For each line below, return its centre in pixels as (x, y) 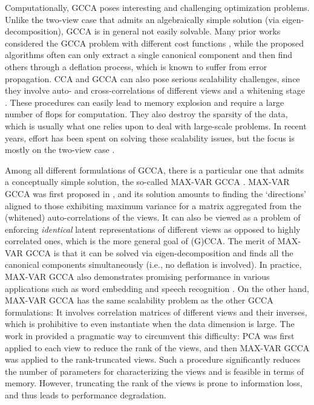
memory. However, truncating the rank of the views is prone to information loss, (154, 383)
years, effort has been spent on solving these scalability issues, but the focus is (150, 138)
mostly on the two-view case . (60, 150)
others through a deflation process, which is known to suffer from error (136, 66)
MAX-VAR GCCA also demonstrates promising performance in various (137, 277)
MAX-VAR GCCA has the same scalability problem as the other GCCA (139, 300)
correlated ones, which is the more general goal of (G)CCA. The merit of (140, 241)
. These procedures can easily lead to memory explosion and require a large (145, 102)
